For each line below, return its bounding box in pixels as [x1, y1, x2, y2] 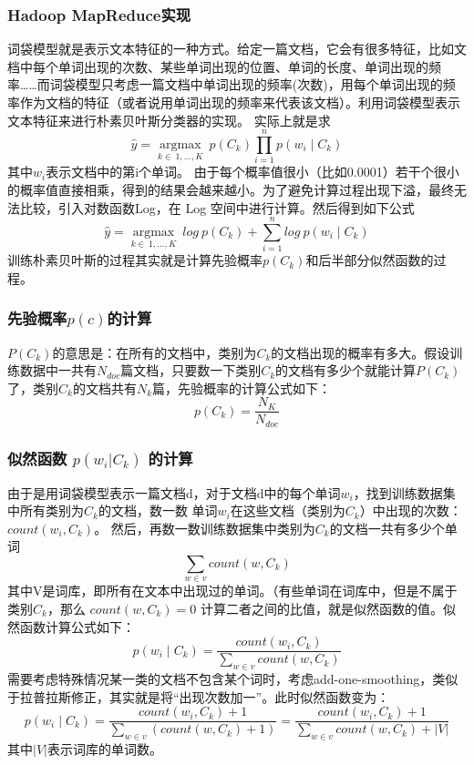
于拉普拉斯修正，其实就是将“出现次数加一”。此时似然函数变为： [7, 687, 390, 706]
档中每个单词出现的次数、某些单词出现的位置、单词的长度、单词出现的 [7, 56, 428, 76]
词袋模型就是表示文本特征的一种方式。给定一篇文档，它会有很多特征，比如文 [7, 39, 467, 58]
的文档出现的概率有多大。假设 [271, 342, 450, 362]
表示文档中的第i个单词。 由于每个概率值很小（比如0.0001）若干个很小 [46, 162, 459, 181]
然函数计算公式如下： [7, 617, 135, 636]
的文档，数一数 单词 [98, 501, 218, 520]
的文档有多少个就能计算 [275, 361, 417, 380]
